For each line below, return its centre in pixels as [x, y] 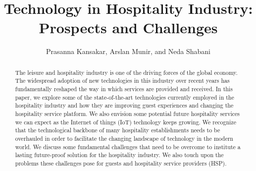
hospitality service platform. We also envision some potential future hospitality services [127, 113]
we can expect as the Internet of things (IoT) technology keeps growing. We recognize [126, 122]
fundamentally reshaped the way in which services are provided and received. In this [124, 89]
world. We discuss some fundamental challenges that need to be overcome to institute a [128, 146]
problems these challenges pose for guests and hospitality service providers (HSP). [121, 163]
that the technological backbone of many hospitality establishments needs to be [118, 130]
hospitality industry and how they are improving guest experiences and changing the [124, 105]
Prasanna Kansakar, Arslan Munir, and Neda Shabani [128, 51]
